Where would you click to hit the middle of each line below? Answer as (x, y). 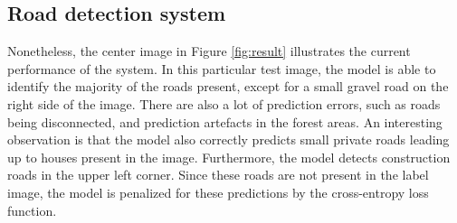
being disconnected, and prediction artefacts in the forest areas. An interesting (225, 121)
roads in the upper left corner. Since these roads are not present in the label (218, 175)
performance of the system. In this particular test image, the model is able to (222, 68)
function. (32, 210)
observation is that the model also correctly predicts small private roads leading (228, 139)
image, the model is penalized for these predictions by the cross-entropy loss (218, 192)
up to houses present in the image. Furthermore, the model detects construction (229, 157)
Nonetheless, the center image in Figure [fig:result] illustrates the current (209, 51)
